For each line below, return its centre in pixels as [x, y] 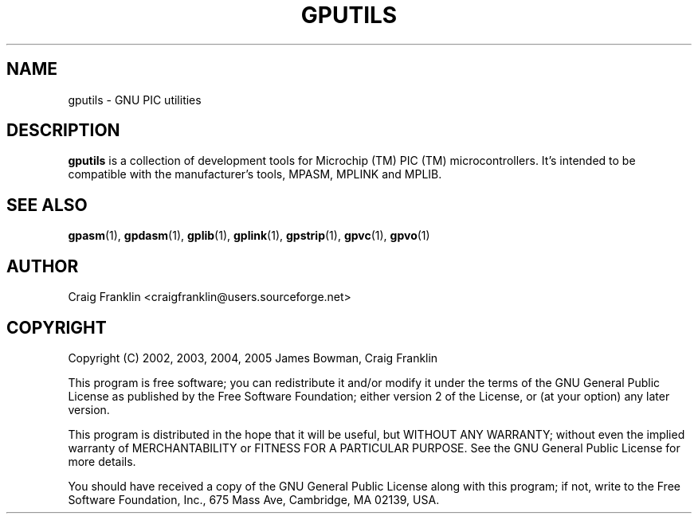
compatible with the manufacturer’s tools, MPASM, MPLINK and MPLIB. [255, 174]
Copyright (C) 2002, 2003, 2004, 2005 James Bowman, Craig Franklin [253, 358]
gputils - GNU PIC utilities [135, 100]
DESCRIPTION [63, 131]
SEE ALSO [47, 205]
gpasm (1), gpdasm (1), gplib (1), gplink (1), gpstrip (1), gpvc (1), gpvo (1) [249, 236]
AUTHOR [43, 266]
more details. [102, 461]
